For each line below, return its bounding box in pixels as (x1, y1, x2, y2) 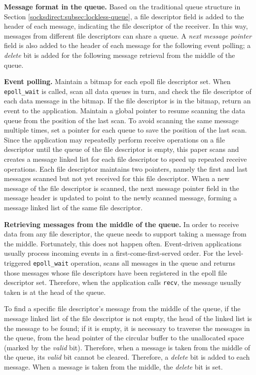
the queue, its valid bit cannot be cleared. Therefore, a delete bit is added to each (4, 352, 250, 362)
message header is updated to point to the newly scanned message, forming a (4, 192, 237, 203)
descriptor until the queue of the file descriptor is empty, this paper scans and (4, 144, 239, 154)
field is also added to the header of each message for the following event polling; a (4, 40, 251, 50)
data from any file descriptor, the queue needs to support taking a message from (4, 229, 247, 239)
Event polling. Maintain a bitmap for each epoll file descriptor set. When (4, 76, 231, 87)
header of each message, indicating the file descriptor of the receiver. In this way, (4, 21, 248, 31)
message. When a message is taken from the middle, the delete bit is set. (4, 361, 223, 372)
